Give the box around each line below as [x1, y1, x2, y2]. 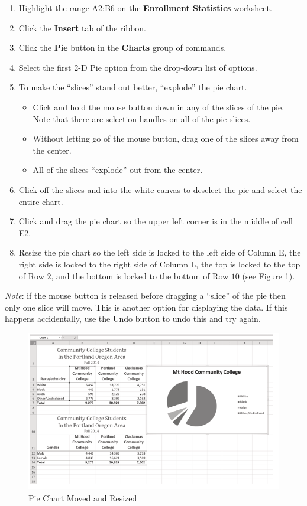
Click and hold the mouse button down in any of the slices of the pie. [33, 100, 285, 113]
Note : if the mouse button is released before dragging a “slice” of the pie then [5, 289, 286, 302]
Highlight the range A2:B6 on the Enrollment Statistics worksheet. [18, 2, 272, 14]
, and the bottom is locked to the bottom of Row [51, 269, 229, 282]
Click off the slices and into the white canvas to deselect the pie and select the [18, 183, 302, 195]
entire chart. [18, 195, 63, 207]
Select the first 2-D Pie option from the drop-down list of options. [18, 61, 257, 73]
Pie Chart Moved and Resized [28, 491, 137, 504]
